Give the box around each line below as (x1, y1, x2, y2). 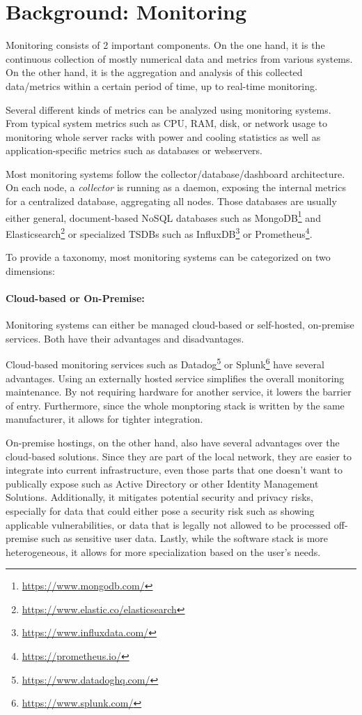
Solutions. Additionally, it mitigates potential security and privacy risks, (6, 490, 313, 504)
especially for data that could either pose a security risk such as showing (6, 503, 315, 518)
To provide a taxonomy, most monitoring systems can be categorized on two (6, 250, 331, 264)
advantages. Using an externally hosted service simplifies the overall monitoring (6, 370, 345, 385)
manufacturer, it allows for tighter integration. (6, 412, 203, 426)
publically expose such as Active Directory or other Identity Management (6, 476, 319, 490)
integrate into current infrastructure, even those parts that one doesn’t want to (6, 462, 343, 477)
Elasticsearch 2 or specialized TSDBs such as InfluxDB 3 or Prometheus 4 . (6, 224, 313, 241)
